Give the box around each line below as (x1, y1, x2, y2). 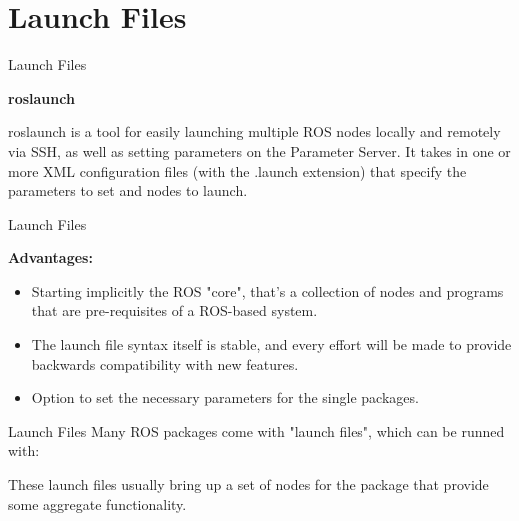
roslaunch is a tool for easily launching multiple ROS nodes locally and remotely (8, 121, 501, 142)
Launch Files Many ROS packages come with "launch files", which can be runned (8, 420, 505, 441)
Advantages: (8, 247, 93, 268)
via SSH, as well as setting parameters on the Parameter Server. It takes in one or (8, 140, 511, 161)
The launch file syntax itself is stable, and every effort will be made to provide (31, 334, 512, 355)
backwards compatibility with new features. (31, 353, 299, 374)
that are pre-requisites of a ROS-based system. (31, 300, 318, 321)
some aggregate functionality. (8, 493, 187, 514)
